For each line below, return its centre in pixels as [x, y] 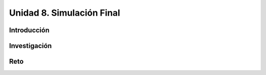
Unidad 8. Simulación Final [65, 13]
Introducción [29, 30]
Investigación [30, 46]
